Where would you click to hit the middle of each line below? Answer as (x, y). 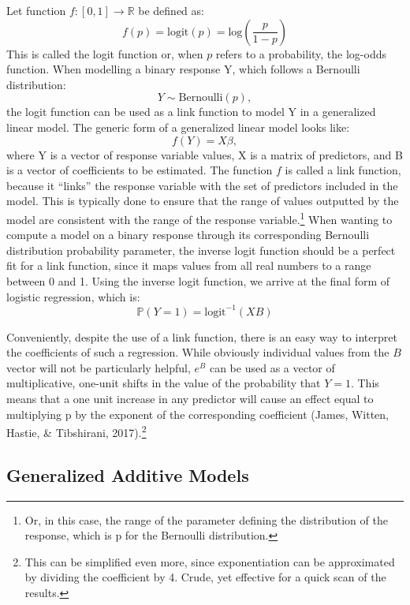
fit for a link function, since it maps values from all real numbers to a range (189, 265)
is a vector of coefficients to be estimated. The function (140, 170)
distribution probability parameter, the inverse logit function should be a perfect (201, 250)
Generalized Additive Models (128, 474)
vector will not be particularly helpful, (99, 367)
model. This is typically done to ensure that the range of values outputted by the (203, 201)
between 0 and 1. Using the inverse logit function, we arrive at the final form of (198, 280)
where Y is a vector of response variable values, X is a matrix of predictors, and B (205, 154)
